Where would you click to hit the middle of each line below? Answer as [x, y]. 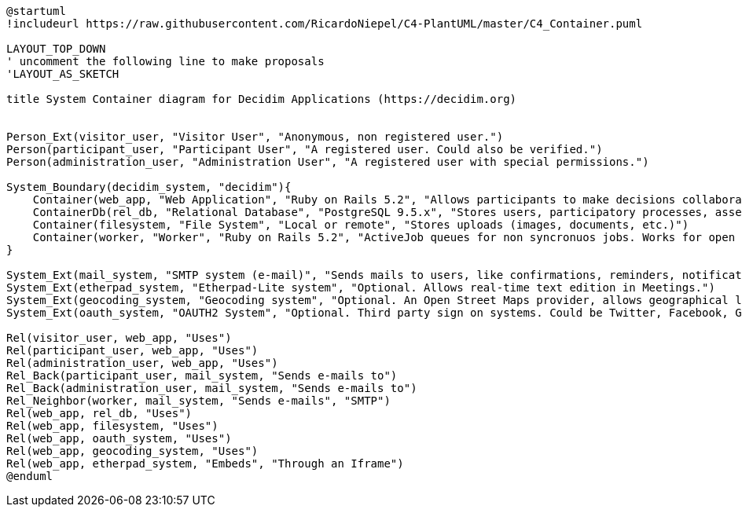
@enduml [30, 476]
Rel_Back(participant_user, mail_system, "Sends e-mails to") [202, 376]
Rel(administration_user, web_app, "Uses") [142, 363]
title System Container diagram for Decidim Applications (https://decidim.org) [262, 99]
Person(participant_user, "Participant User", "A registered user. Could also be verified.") [305, 149]
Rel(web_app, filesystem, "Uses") [112, 426]
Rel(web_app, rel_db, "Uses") [99, 413]
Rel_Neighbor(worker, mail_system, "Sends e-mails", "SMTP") [198, 401]
